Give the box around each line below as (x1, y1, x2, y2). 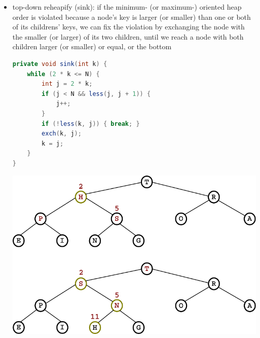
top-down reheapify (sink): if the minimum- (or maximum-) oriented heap (12, 2, 242, 12)
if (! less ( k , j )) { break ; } (42, 120, 140, 127)
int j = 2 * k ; (42, 80, 93, 88)
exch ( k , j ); (42, 130, 82, 138)
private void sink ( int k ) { (12, 60, 107, 67)
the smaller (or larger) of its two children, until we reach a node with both (12, 31, 244, 42)
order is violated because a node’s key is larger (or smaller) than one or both (12, 11, 251, 22)
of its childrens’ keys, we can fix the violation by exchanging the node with (12, 21, 245, 32)
